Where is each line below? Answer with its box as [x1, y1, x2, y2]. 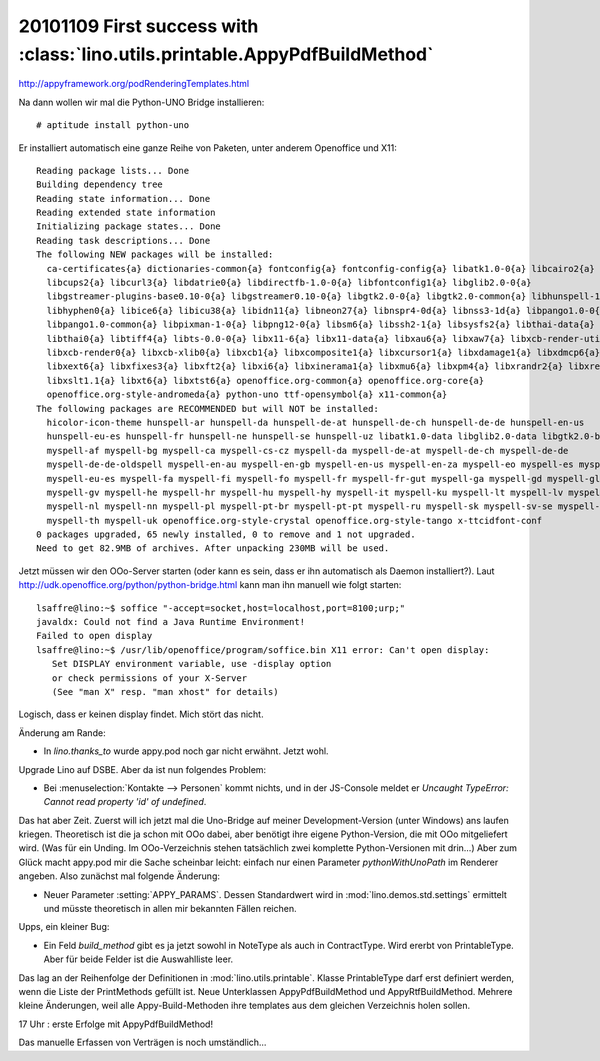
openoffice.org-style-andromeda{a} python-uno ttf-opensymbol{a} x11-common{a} [46, 389, 448, 400]
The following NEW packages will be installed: [36, 249, 274, 260]
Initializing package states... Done [36, 221, 222, 232]
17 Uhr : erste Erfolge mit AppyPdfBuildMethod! [18, 1018, 214, 1030]
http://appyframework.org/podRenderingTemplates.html [18, 78, 250, 90]
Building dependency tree [36, 179, 164, 190]
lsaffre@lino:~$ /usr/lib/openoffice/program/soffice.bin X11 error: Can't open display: [36, 644, 490, 655]
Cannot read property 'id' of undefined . [43, 796, 207, 808]
